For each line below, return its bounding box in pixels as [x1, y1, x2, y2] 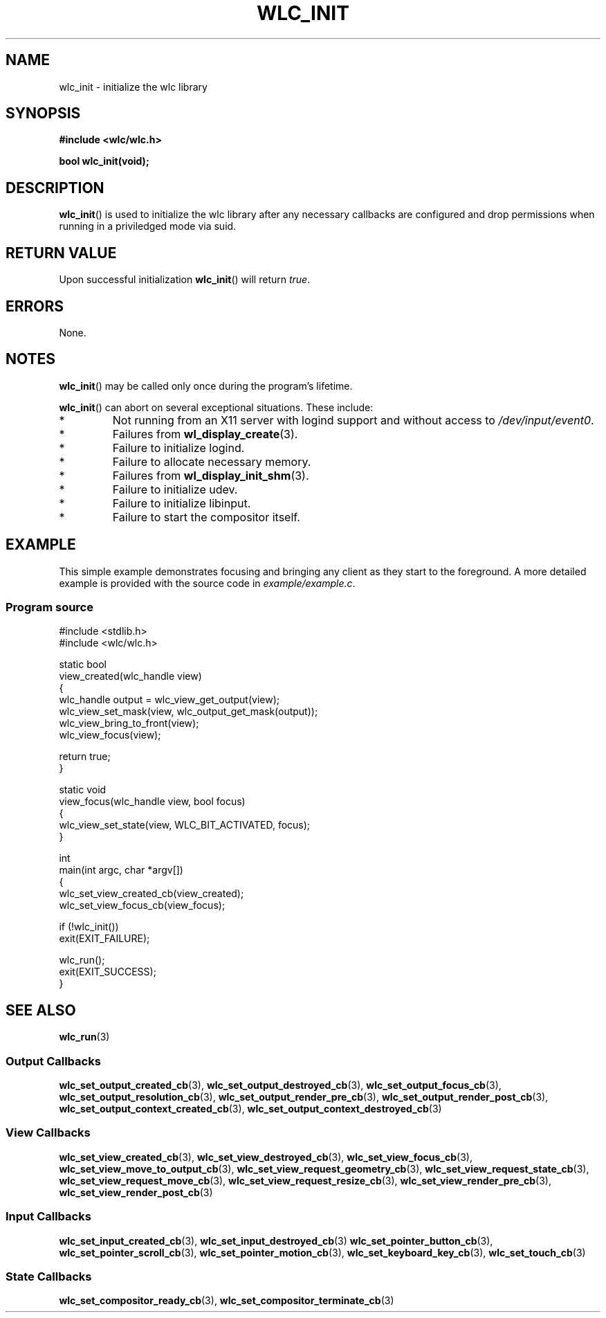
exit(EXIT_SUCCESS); [59, 966, 156, 978]
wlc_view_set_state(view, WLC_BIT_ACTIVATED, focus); [59, 819, 311, 831]
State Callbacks [6, 1269, 92, 1283]
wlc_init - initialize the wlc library [59, 80, 208, 93]
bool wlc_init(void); [59, 155, 149, 168]
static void [59, 784, 107, 796]
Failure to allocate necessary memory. [112, 454, 311, 469]
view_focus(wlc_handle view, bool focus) [59, 795, 246, 808]
